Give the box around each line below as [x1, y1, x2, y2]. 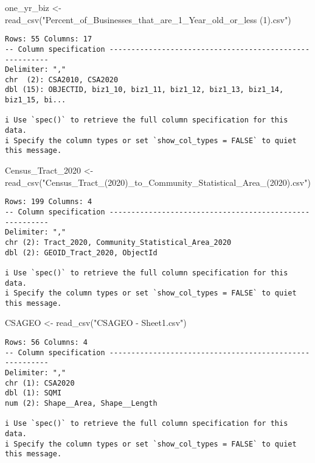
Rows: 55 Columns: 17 [5, 35, 92, 44]
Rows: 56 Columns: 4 [5, 338, 88, 347]
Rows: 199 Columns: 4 [5, 197, 92, 207]
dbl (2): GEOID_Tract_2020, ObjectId [5, 248, 157, 257]
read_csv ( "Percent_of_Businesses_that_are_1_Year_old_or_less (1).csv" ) [5, 13, 291, 26]
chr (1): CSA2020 [5, 378, 75, 387]
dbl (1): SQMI [5, 389, 62, 398]
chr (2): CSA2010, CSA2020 [5, 75, 119, 84]
